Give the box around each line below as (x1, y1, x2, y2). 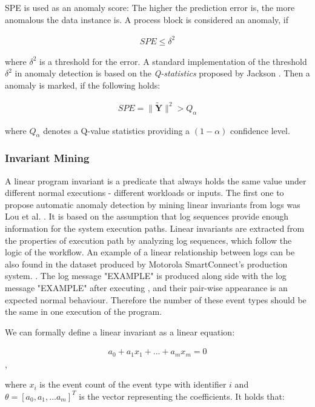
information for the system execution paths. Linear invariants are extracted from (5, 221, 305, 234)
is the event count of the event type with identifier (39, 378, 227, 391)
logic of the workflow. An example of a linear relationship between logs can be (5, 246, 295, 258)
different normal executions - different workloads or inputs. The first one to (5, 186, 284, 199)
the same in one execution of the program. (5, 305, 162, 318)
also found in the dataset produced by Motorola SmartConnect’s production (5, 257, 288, 270)
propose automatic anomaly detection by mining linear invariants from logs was (5, 198, 300, 210)
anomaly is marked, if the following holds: (5, 78, 161, 91)
